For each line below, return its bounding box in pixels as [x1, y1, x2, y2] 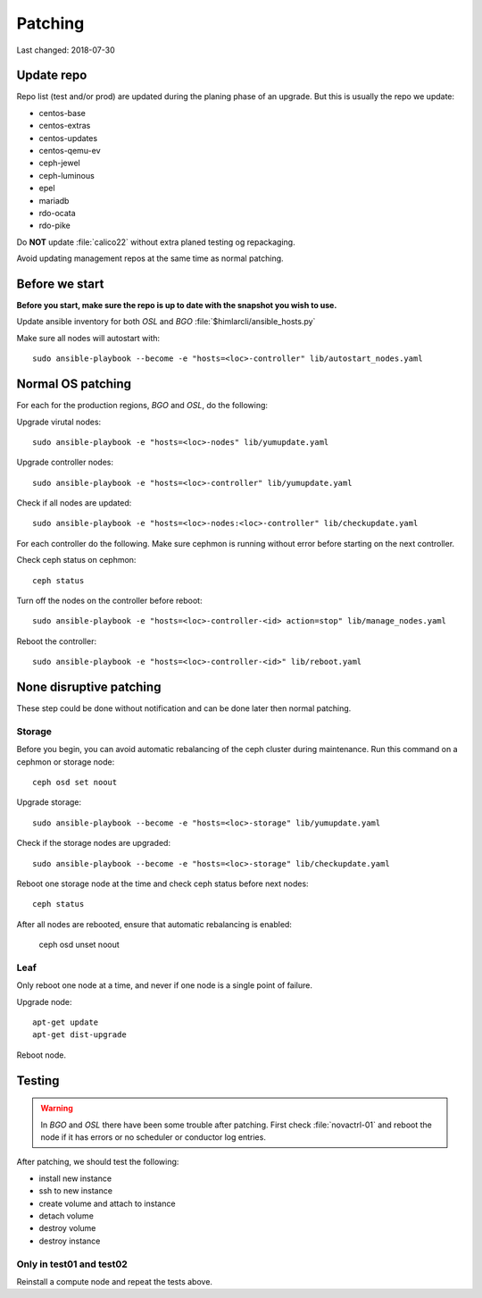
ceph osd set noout [32, 777, 118, 788]
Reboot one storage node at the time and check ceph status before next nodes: [16, 878, 309, 889]
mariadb [38, 195, 70, 205]
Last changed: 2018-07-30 [16, 45, 115, 55]
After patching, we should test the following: [16, 1157, 179, 1168]
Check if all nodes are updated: [16, 498, 132, 508]
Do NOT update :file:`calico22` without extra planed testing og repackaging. [16, 237, 295, 247]
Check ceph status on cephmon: [16, 555, 137, 565]
